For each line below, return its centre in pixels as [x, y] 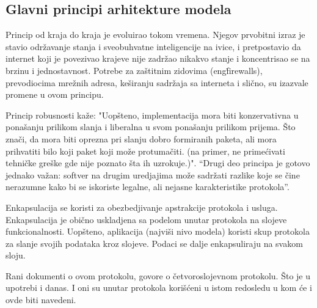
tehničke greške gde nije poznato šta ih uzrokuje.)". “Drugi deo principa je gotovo [158, 163]
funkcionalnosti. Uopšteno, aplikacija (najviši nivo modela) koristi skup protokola [158, 231]
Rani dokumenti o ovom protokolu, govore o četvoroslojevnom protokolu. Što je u [158, 275]
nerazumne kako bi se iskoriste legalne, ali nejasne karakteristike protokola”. [148, 187]
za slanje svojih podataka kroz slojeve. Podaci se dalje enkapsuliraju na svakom [154, 243]
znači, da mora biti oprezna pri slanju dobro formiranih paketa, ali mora [141, 138]
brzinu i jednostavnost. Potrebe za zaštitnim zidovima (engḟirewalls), [134, 70]
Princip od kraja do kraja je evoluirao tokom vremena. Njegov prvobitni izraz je [155, 35]
